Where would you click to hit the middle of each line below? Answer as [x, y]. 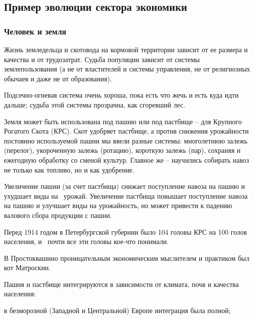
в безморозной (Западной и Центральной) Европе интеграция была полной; [117, 310]
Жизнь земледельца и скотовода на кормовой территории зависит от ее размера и [126, 49]
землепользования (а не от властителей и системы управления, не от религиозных [127, 69]
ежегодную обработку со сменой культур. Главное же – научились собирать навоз [127, 159]
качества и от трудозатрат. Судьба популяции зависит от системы [102, 59]
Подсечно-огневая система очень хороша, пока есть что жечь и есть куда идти [121, 95]
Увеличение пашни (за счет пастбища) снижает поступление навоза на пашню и [125, 186]
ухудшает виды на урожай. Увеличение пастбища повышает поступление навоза [126, 195]
